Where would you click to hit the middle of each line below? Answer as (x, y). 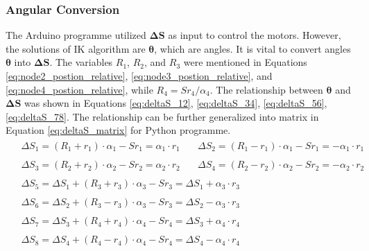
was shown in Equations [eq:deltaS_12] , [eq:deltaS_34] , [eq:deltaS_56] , (176, 103)
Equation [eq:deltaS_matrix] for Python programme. (118, 130)
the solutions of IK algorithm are (76, 48)
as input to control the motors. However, (255, 35)
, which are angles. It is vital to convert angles (252, 48)
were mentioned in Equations (245, 62)
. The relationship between (266, 89)
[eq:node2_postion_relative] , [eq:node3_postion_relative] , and (139, 76)
